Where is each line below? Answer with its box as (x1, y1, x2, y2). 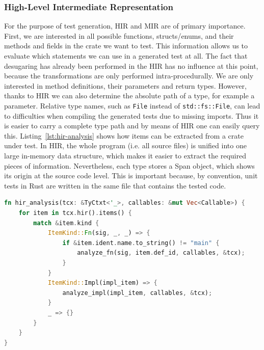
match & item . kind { (33, 219, 99, 227)
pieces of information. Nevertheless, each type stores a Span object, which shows (4, 160, 255, 171)
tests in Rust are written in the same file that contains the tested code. (4, 180, 226, 191)
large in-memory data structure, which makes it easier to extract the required (4, 150, 246, 160)
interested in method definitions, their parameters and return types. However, (4, 80, 247, 91)
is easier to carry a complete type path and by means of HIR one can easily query (4, 120, 260, 131)
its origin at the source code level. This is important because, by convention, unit (4, 170, 258, 181)
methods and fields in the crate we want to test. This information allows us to (4, 40, 248, 51)
